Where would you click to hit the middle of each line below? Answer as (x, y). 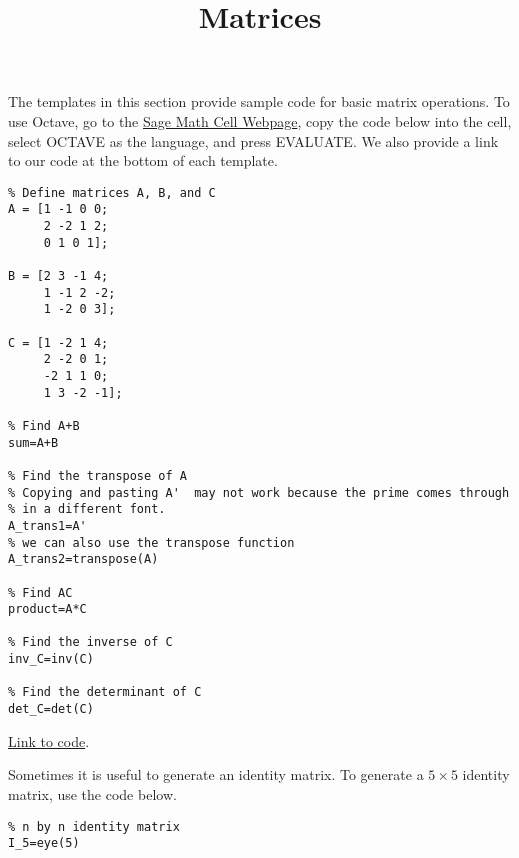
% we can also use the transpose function (151, 542)
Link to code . (49, 740)
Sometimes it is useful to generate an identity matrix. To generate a (216, 774)
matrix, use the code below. (92, 793)
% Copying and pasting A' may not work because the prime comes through (259, 492)
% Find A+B (44, 425)
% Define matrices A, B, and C (112, 192)
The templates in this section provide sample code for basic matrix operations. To (259, 101)
